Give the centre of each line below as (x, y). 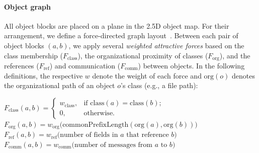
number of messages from (114, 145)
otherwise (98, 113)
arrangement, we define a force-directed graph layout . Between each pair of (121, 35)
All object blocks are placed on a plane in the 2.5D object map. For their (117, 25)
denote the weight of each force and (147, 75)
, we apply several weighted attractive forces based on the (156, 45)
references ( (22, 66)
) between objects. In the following (191, 66)
